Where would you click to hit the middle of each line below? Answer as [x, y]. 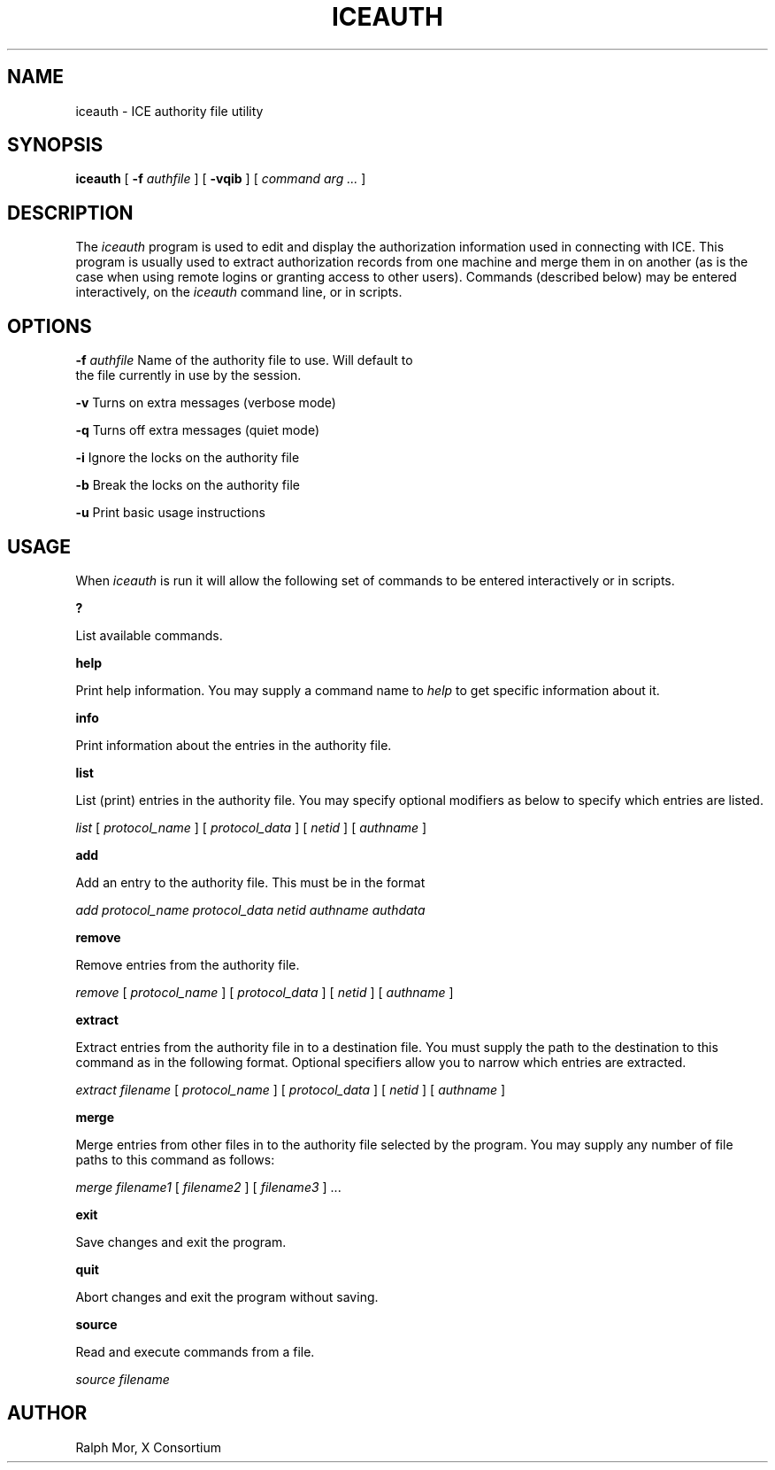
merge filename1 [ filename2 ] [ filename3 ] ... [208, 1187]
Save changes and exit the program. [181, 1242]
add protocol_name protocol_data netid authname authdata [250, 909]
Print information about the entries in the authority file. [234, 745]
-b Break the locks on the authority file [188, 485]
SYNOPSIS [55, 145]
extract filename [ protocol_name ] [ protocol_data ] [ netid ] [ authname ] [291, 1089]
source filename [123, 1379]
